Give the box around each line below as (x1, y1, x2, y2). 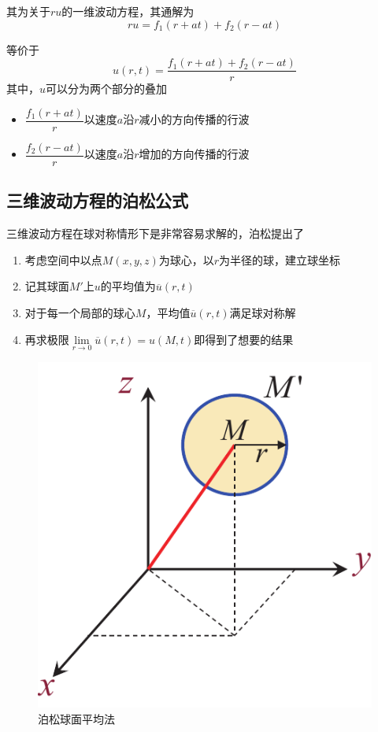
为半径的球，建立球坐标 (219, 251, 341, 268)
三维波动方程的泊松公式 (6, 188, 188, 213)
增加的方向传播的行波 (139, 146, 250, 162)
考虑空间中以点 (24, 251, 102, 268)
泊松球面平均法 (38, 710, 115, 726)
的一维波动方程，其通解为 (61, 3, 195, 19)
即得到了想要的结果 (194, 331, 294, 347)
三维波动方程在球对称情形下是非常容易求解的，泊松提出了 (6, 225, 304, 242)
